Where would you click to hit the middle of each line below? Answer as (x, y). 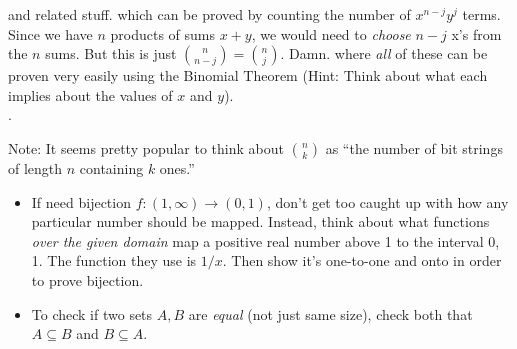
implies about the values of (90, 94)
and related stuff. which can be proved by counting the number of (209, 14)
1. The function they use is (114, 260)
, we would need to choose (331, 33)
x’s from (476, 33)
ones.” (177, 167)
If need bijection (81, 201)
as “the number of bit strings (414, 147)
